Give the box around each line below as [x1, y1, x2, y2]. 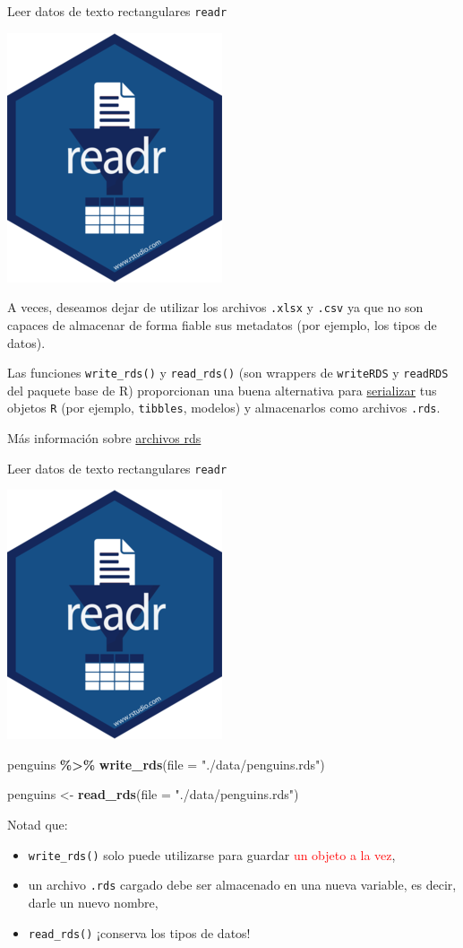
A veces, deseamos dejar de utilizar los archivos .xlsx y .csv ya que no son [7, 298, 424, 317]
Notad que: [7, 815, 68, 834]
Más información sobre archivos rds [7, 429, 201, 447]
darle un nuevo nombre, [28, 892, 159, 911]
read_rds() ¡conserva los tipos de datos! [28, 923, 251, 942]
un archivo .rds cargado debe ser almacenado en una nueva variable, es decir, [28, 875, 457, 894]
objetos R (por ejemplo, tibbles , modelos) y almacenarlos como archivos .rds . [7, 398, 441, 417]
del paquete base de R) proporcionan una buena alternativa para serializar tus [7, 380, 437, 399]
